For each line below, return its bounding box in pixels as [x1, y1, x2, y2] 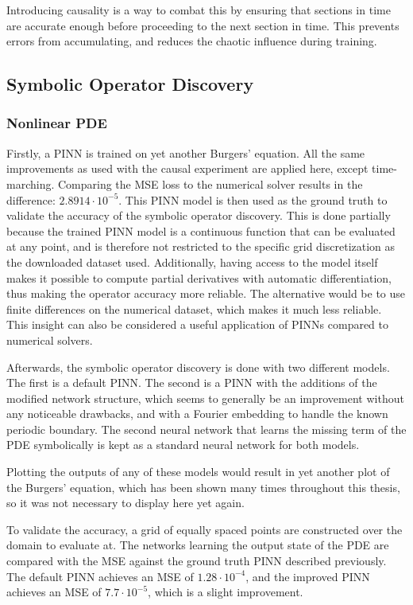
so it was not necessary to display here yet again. [6, 494, 245, 511]
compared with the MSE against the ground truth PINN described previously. [6, 552, 387, 569]
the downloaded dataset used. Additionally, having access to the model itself [6, 253, 378, 270]
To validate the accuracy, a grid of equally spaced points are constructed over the [6, 521, 403, 537]
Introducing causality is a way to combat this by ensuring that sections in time [6, 2, 391, 18]
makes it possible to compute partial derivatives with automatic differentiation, [6, 269, 392, 286]
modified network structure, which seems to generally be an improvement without [6, 389, 404, 406]
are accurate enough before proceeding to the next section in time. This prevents [6, 17, 399, 33]
